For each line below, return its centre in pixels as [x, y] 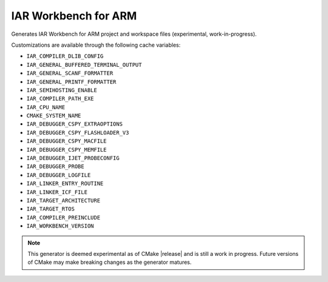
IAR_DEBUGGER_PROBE [55, 166]
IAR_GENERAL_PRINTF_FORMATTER [71, 82]
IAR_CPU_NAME [46, 107]
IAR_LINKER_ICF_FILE [57, 192]
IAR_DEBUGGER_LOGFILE [59, 175]
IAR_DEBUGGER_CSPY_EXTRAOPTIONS [74, 124]
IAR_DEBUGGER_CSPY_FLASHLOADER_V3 [78, 133]
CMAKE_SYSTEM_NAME [54, 116]
